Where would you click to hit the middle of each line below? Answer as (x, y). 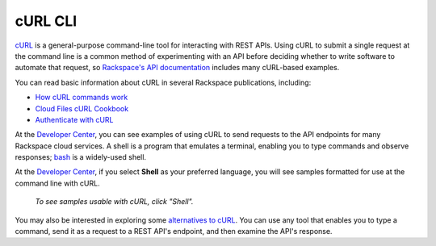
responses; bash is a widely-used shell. (81, 157)
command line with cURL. (57, 183)
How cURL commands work (82, 98)
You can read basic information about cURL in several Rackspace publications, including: (163, 82)
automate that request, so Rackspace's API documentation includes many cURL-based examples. (177, 68)
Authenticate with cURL (74, 119)
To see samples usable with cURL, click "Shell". (114, 202)
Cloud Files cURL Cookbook (82, 108)
